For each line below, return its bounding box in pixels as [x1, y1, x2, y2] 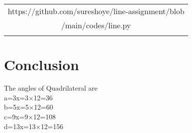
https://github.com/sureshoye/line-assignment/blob [8, 5, 185, 17]
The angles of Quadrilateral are [4, 83, 97, 93]
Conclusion [4, 55, 79, 75]
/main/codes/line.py [61, 19, 131, 31]
